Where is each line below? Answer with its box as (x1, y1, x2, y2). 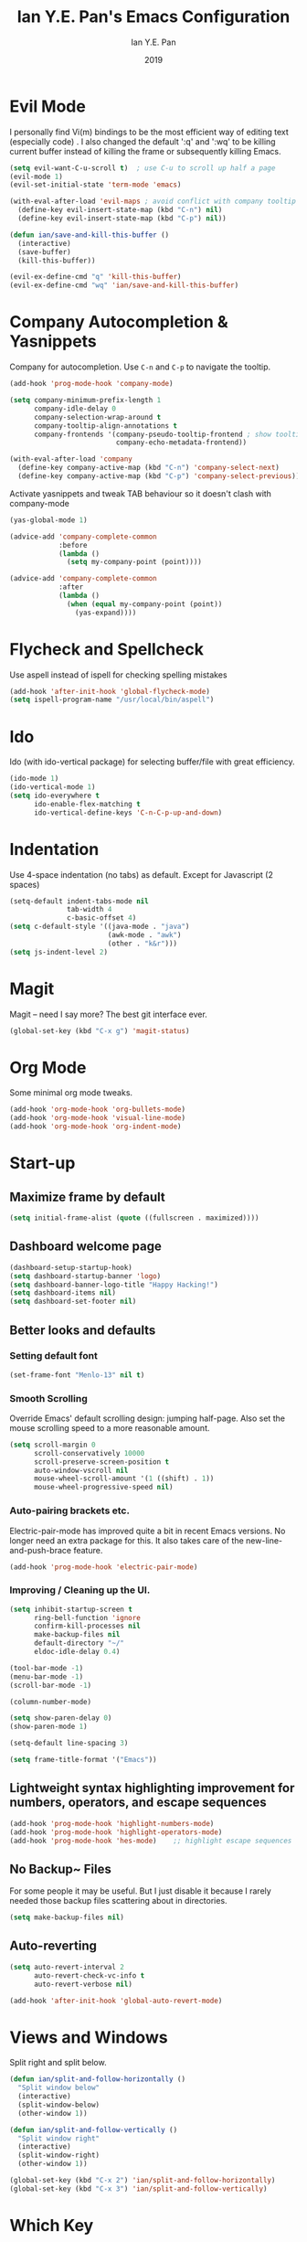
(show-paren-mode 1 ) (9, 1722, 89, 1732)
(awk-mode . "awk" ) (107, 931, 182, 940)
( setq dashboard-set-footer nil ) (9, 1297, 137, 1307)
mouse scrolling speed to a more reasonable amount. (9, 1422, 210, 1433)
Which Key (9, 2215, 94, 2237)
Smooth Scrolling (9, 1392, 89, 1404)
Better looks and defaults (9, 1322, 156, 1338)
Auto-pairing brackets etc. (9, 1504, 131, 1517)
